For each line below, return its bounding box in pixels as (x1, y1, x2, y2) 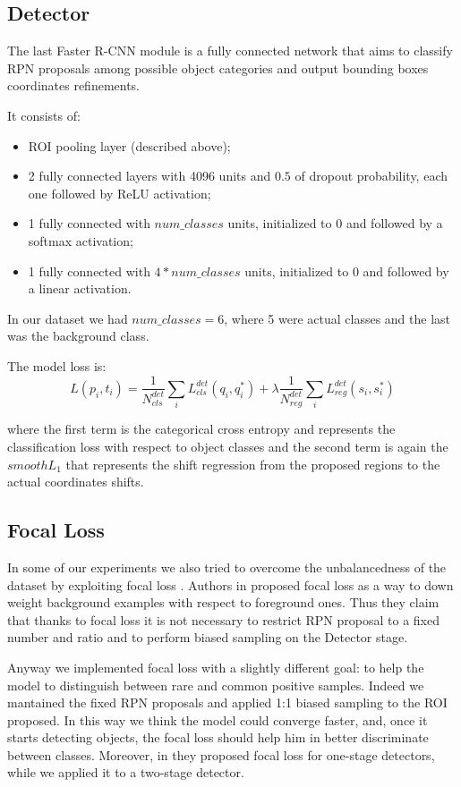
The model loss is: (7, 356, 107, 375)
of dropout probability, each (295, 166, 448, 185)
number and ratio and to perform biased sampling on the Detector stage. (7, 628, 408, 647)
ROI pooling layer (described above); (28, 136, 231, 155)
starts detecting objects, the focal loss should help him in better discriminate (7, 728, 429, 747)
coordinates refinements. (7, 76, 141, 95)
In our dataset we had (7, 309, 128, 327)
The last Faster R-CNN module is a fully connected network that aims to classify (7, 41, 453, 60)
